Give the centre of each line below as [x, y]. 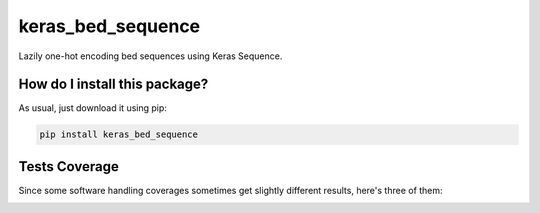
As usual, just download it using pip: [92, 108]
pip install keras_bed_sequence [119, 134]
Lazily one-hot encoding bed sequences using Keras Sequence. [150, 56]
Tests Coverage [68, 166]
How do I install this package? [113, 84]
